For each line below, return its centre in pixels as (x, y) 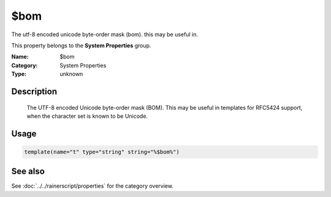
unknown (71, 74)
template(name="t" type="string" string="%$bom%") (102, 152)
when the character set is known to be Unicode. (87, 116)
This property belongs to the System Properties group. (81, 45)
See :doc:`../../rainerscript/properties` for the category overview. (93, 186)
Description (34, 91)
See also (28, 172)
